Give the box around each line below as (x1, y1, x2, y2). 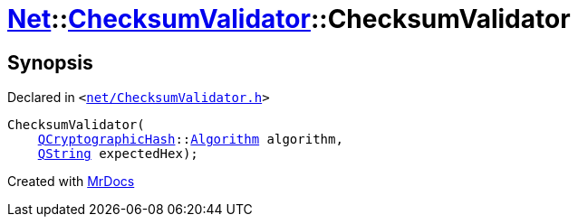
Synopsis (7, 51, 93, 74)
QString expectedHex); (37, 146, 198, 162)
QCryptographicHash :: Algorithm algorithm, (37, 132, 343, 147)
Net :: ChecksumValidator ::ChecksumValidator (7, 4, 571, 34)
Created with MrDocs (7, 173, 135, 190)
